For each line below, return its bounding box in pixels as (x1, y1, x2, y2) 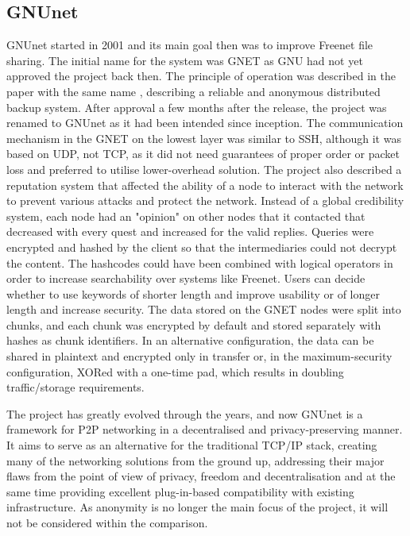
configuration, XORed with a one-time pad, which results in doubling (6, 363, 344, 380)
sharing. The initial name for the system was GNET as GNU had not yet (6, 52, 363, 68)
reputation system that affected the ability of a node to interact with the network (6, 176, 404, 193)
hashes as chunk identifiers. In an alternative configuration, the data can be (6, 332, 374, 349)
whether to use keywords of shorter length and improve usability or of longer (6, 285, 380, 302)
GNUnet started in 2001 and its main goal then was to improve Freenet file (6, 37, 373, 53)
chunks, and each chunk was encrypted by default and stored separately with (6, 316, 381, 333)
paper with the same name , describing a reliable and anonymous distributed (6, 83, 381, 99)
